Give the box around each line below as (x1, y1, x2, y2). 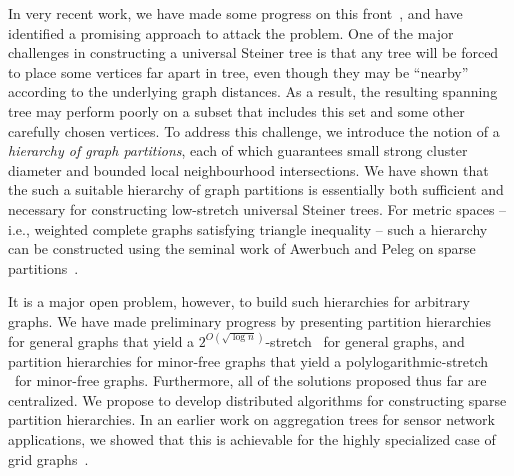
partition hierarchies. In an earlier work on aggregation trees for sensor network (8, 409, 495, 430)
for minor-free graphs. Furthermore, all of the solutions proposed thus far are (14, 370, 487, 391)
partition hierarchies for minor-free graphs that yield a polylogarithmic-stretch (8, 350, 489, 371)
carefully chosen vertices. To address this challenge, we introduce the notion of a (8, 120, 500, 141)
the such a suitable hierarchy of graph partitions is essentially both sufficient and (8, 179, 504, 200)
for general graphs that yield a (8, 330, 195, 351)
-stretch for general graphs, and (265, 330, 465, 351)
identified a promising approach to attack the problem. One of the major (8, 22, 454, 43)
